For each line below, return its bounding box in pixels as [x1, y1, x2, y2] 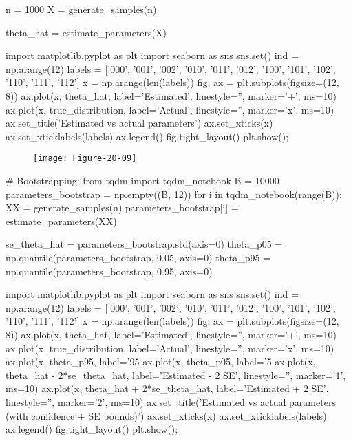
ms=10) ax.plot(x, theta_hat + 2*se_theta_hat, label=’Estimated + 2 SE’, [6, 381, 329, 396]
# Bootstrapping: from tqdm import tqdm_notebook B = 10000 [6, 173, 279, 187]
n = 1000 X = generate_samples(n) [6, 2, 157, 16]
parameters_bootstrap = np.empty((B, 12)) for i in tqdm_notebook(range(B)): [6, 186, 342, 201]
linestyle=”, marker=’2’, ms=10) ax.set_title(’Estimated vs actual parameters [6, 394, 336, 409]
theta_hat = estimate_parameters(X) [6, 25, 167, 39]
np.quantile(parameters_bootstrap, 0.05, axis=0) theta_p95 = [6, 250, 271, 264]
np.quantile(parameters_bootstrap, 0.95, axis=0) [6, 263, 213, 278]
